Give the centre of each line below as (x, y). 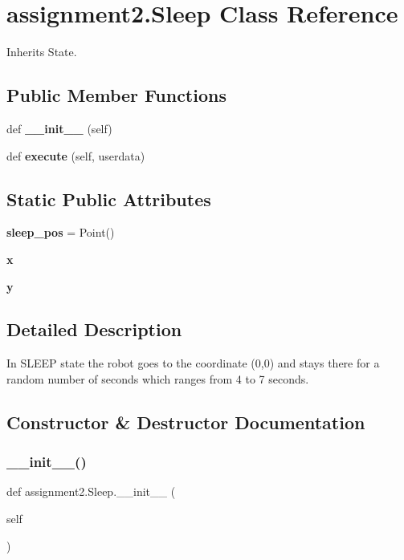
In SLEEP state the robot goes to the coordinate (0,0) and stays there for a (193, 363)
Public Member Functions (116, 95)
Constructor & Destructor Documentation (186, 422)
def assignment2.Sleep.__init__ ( (91, 491)
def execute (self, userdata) (76, 155)
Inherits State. (42, 52)
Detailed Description (94, 329)
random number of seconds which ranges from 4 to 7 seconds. (158, 378)
